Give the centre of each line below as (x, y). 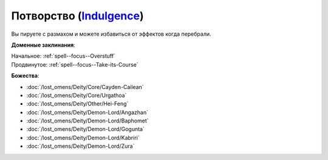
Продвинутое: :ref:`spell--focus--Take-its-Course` (75, 64)
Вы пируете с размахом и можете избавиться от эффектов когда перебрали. (111, 34)
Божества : (25, 76)
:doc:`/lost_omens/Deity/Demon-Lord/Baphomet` (87, 121)
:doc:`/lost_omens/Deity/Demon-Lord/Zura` (80, 146)
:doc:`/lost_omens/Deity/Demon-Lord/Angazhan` (87, 112)
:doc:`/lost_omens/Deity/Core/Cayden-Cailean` (85, 87)
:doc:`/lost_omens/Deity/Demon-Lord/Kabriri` (83, 138)
